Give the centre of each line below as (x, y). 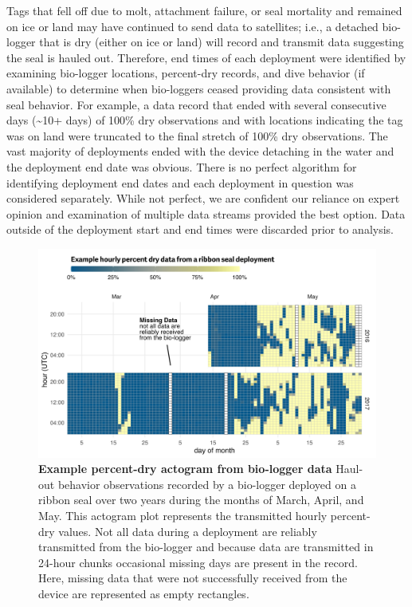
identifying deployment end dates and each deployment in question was (180, 182)
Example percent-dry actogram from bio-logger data (185, 469)
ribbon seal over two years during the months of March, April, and (201, 500)
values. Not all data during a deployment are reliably (188, 531)
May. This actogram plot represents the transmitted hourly (183, 515)
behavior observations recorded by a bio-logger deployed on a (207, 484)
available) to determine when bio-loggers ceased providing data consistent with (199, 88)
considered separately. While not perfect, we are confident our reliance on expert (203, 198)
